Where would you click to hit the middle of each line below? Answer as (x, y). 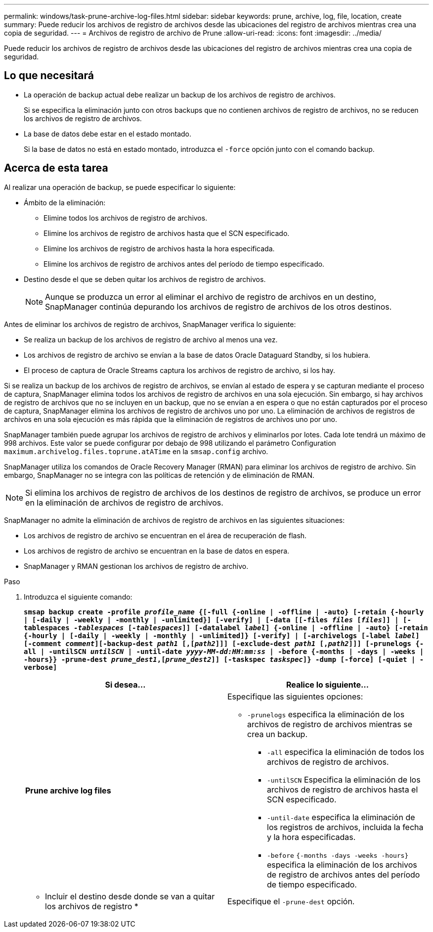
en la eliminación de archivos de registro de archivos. (124, 502)
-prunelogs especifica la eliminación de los (326, 714)
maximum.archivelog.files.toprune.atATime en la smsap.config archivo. (136, 451)
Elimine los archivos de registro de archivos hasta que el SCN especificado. (167, 233)
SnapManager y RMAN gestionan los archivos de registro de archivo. (136, 566)
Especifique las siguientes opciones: (295, 696)
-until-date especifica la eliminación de (341, 817)
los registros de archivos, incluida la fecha (345, 827)
